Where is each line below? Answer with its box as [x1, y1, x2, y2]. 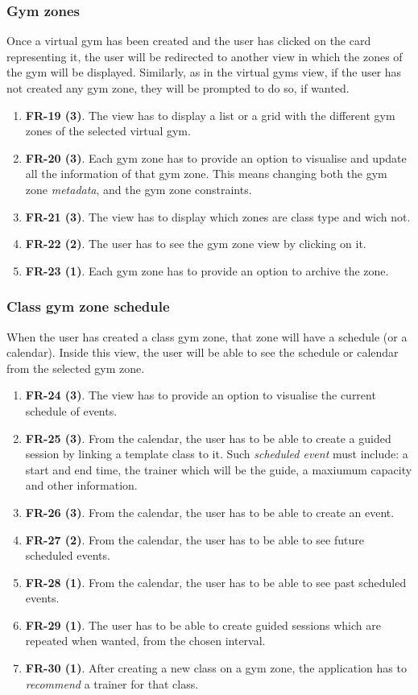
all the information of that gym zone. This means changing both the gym [25, 165, 387, 182]
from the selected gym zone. [6, 359, 145, 376]
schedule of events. [25, 402, 118, 419]
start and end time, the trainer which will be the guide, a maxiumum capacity [25, 461, 412, 478]
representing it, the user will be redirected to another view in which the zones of [6, 48, 403, 64]
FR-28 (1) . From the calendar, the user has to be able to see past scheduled [25, 573, 407, 590]
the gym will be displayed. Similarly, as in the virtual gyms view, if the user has [6, 64, 402, 81]
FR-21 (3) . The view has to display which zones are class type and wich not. [25, 208, 411, 225]
